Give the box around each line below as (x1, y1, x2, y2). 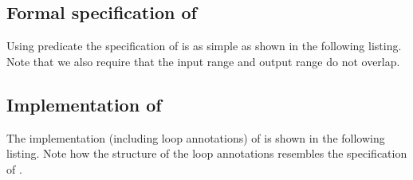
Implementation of (6, 92, 162, 116)
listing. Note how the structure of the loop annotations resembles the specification (6, 145, 407, 162)
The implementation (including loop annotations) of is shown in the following (6, 129, 385, 146)
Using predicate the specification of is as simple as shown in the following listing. (6, 37, 402, 54)
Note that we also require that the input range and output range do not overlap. (6, 53, 400, 69)
